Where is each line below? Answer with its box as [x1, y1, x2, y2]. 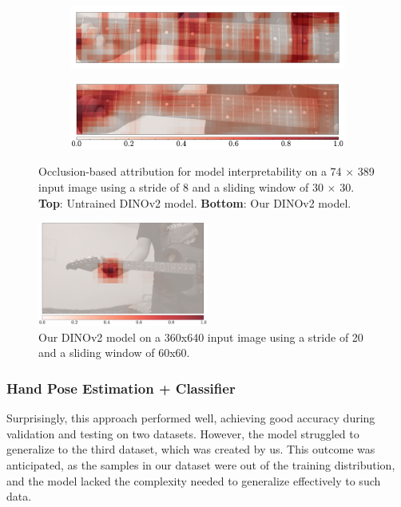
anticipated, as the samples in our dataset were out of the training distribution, [6, 457, 395, 473]
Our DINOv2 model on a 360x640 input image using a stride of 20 [38, 328, 363, 345]
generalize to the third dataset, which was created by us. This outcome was [6, 441, 375, 457]
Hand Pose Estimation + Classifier [6, 378, 236, 398]
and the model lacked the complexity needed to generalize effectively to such [6, 472, 381, 489]
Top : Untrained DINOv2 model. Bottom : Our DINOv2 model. [38, 194, 351, 211]
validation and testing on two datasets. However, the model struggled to [6, 425, 359, 442]
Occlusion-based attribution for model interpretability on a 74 [38, 163, 342, 180]
